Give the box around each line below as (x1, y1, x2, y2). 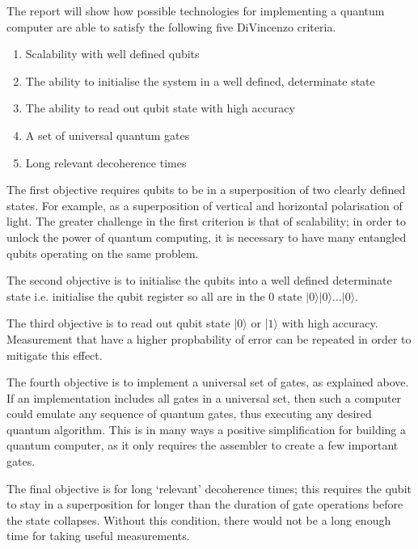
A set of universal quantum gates (25, 126, 190, 143)
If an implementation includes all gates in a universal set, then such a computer (6, 389, 402, 406)
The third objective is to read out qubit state (6, 315, 230, 332)
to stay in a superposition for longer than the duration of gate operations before (6, 496, 403, 513)
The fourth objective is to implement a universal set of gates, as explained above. (6, 374, 409, 391)
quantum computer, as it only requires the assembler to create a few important (6, 437, 399, 454)
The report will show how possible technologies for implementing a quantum (6, 2, 385, 19)
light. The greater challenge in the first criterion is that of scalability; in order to (6, 213, 407, 230)
